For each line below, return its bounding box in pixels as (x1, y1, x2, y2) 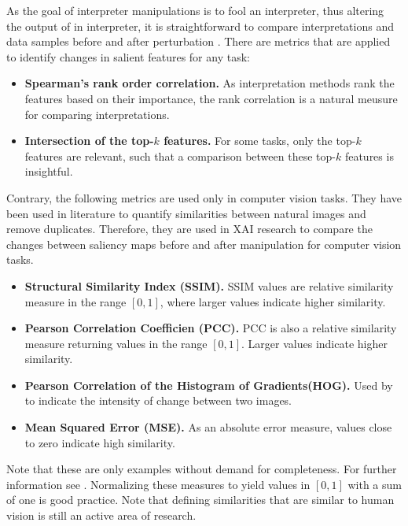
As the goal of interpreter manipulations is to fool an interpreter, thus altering (6, 2, 384, 18)
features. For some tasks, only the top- (164, 132, 356, 149)
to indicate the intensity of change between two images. (24, 392, 292, 409)
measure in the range (24, 293, 127, 309)
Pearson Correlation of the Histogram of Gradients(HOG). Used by (24, 376, 393, 393)
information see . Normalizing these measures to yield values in (6, 476, 311, 492)
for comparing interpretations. (24, 106, 170, 122)
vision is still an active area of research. (6, 507, 197, 524)
